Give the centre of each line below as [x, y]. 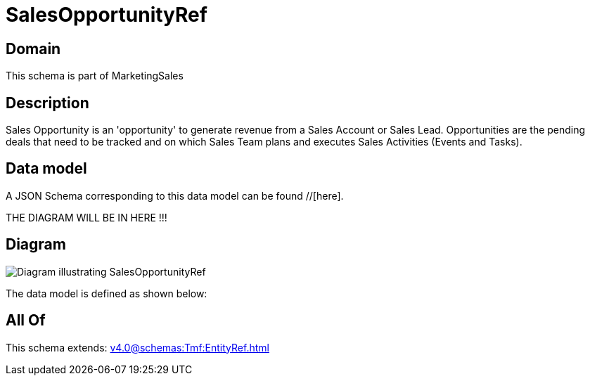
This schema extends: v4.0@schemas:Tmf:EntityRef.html [137, 347]
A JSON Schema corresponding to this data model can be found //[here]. [175, 195]
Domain [33, 49]
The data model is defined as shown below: [107, 293]
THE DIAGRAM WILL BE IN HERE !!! [86, 217]
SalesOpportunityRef [107, 15]
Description [47, 103]
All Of [26, 321]
